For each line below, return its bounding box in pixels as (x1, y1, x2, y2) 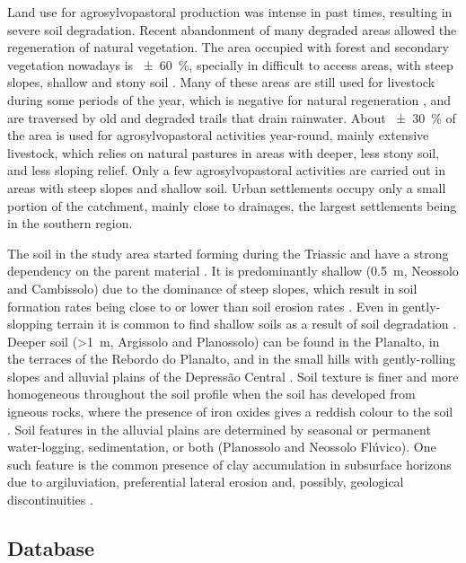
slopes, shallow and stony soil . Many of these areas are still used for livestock (7, 73, 435, 92)
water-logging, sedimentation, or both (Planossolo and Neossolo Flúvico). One (7, 437, 436, 456)
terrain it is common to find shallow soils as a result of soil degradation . (57, 314, 457, 333)
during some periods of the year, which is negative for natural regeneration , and (7, 90, 452, 109)
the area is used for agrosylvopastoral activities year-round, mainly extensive (7, 126, 429, 145)
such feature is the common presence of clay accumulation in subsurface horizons (7, 454, 452, 473)
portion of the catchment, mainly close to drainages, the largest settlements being (7, 196, 457, 215)
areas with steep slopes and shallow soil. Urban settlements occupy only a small (7, 178, 446, 197)
